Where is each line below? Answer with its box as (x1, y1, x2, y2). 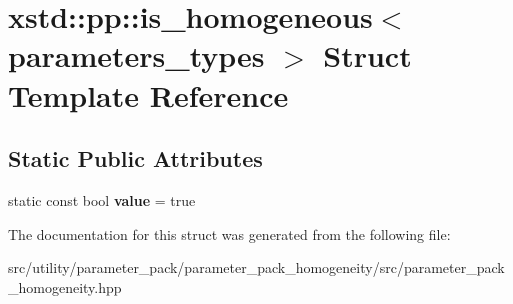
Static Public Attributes (8, 143, 263, 174)
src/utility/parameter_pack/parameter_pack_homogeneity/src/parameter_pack (8, 257, 505, 278)
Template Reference (8, 74, 289, 115)
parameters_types (8, 35, 265, 76)
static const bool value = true (8, 189, 196, 210)
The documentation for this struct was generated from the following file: (8, 223, 451, 244)
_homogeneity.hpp (8, 276, 122, 297)
